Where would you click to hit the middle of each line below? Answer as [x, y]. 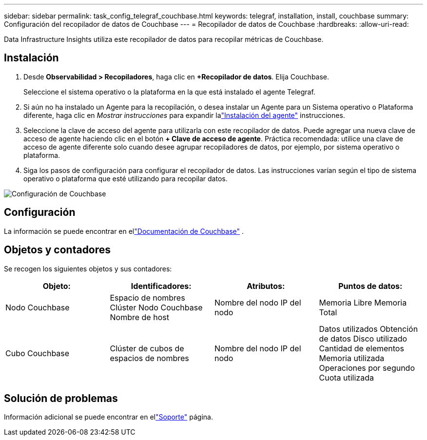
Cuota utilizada [346, 377]
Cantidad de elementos [361, 348]
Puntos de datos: [370, 286]
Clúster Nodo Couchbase [156, 307]
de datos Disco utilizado [363, 338]
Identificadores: [161, 286]
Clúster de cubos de [147, 348]
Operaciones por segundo [367, 368]
